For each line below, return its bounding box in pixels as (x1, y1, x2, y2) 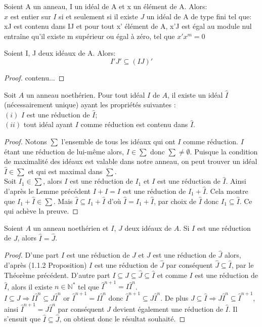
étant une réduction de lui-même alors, (4, 146, 124, 156)
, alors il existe (7, 281, 53, 292)
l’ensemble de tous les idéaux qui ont (61, 136, 176, 146)
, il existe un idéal (167, 89, 223, 100)
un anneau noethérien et (33, 222, 109, 233)
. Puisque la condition (190, 146, 258, 156)
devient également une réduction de (113, 303, 223, 314)
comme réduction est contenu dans (80, 119, 188, 130)
